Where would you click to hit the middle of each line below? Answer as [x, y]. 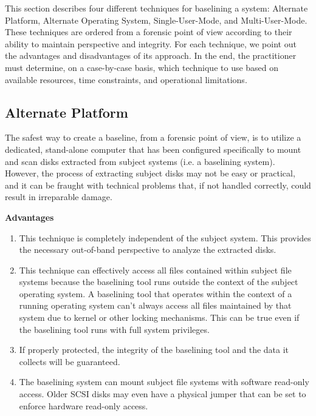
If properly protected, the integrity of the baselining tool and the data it [154, 350]
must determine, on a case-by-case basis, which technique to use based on [142, 67]
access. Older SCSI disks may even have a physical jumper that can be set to [163, 394]
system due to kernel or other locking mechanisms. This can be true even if [159, 317]
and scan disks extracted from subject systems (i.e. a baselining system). [140, 161]
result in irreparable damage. [59, 197]
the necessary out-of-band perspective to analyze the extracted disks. [148, 250]
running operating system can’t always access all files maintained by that [155, 305]
